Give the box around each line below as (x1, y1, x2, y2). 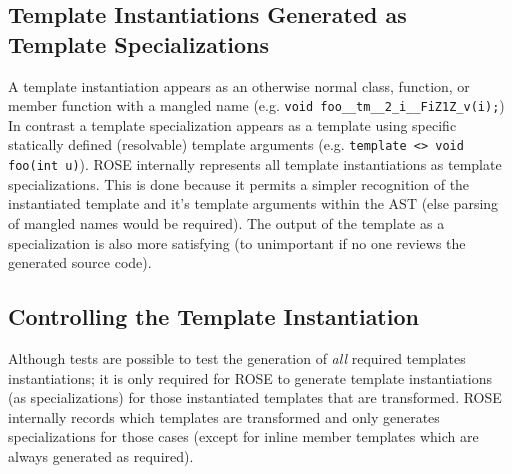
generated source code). (8, 252, 152, 273)
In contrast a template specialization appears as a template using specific (8, 114, 457, 135)
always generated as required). (8, 445, 194, 466)
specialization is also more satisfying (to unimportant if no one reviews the (8, 232, 466, 253)
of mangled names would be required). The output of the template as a (8, 212, 445, 233)
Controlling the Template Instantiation (8, 301, 419, 332)
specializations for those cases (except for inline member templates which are (8, 426, 479, 447)
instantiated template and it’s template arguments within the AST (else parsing (8, 193, 499, 214)
